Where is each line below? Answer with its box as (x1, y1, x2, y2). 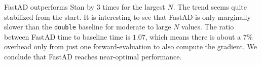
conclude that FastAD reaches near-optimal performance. (4, 51, 182, 62)
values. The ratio (181, 21, 234, 32)
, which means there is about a (145, 31, 241, 42)
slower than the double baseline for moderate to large (4, 21, 171, 32)
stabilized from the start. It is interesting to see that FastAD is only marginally (4, 11, 251, 22)
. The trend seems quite (173, 2, 247, 12)
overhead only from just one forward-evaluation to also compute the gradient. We (4, 41, 257, 52)
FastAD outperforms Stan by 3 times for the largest (4, 2, 165, 12)
